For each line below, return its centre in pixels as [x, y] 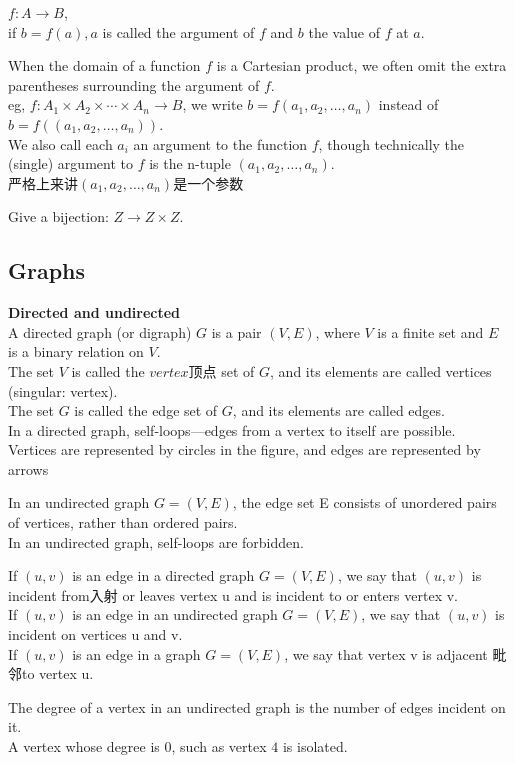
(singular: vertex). [63, 390]
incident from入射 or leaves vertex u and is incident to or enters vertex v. [233, 594]
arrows [28, 468]
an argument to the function [220, 143]
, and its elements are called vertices [381, 370]
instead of [408, 104]
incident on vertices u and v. [95, 634]
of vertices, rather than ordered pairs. [123, 522]
